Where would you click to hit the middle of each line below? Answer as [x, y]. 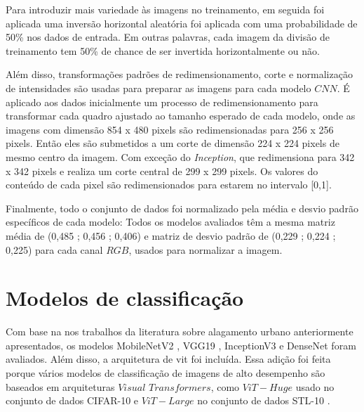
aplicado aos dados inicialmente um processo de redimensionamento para [162, 102]
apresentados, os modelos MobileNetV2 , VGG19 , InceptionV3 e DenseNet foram [181, 345]
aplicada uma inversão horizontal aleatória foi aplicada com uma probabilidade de [182, 23]
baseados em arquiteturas [60, 386]
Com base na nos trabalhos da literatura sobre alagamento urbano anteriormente [180, 331]
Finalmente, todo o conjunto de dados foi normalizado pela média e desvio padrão [182, 208]
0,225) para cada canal [54, 249]
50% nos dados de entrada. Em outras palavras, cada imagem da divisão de [168, 37]
